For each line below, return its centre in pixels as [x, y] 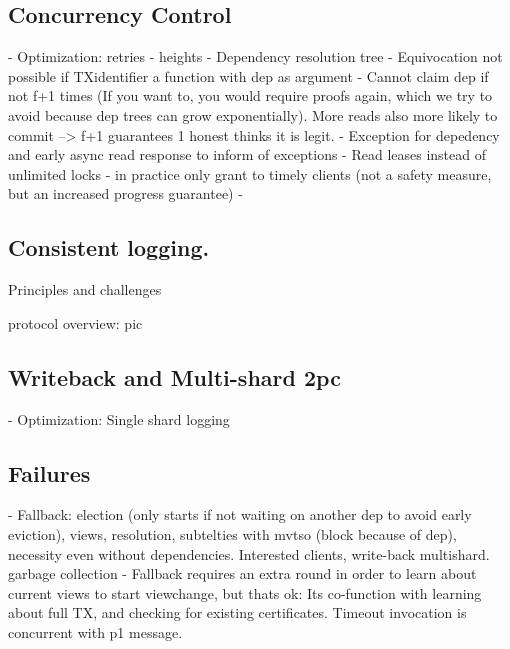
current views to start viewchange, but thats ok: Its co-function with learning [245, 592]
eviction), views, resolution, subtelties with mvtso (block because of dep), [232, 533]
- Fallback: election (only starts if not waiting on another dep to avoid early [240, 514]
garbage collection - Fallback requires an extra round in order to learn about [242, 573]
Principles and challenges [85, 289]
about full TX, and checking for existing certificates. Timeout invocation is [237, 612]
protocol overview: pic [75, 322]
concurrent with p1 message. [95, 631]
